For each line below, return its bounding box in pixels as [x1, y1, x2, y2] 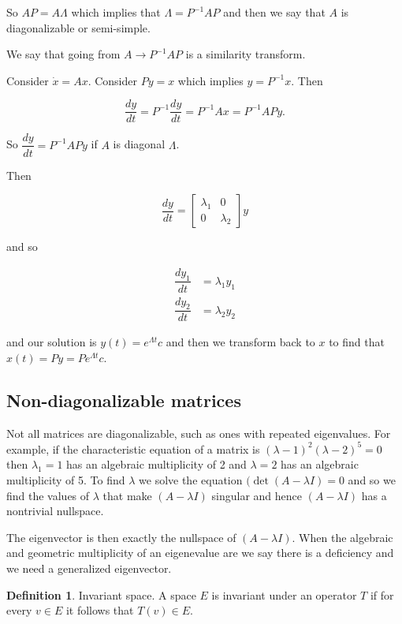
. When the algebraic [292, 529, 393, 545]
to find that [329, 334, 385, 350]
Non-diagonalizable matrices [6, 387, 241, 412]
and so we [348, 472, 396, 488]
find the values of [6, 487, 90, 503]
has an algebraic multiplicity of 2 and [66, 456, 247, 473]
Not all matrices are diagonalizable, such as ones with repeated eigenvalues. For [6, 424, 391, 441]
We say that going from [6, 46, 121, 62]
